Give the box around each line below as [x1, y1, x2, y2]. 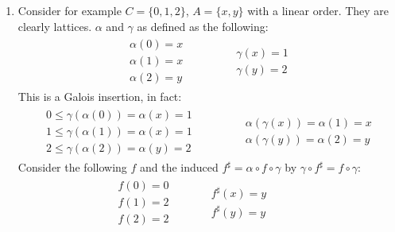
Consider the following [17, 159, 127, 176]
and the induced [140, 159, 219, 176]
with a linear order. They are [247, 2, 389, 18]
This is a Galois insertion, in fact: [17, 88, 182, 105]
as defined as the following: [137, 17, 269, 34]
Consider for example [17, 2, 122, 18]
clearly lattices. [17, 17, 92, 34]
